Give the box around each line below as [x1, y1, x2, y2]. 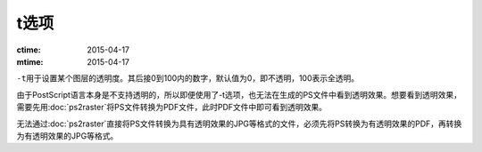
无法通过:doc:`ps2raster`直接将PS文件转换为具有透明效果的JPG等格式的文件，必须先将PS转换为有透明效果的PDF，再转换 [16, 118, 462, 129]
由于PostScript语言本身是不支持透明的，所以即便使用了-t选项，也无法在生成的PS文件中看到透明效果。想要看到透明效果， [16, 89, 462, 100]
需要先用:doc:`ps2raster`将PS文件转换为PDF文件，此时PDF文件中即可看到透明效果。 [16, 102, 328, 113]
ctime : [16, 44, 41, 55]
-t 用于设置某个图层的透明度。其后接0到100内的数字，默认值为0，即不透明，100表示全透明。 [16, 73, 360, 84]
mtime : [16, 56, 44, 67]
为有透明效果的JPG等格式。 [16, 130, 119, 141]
